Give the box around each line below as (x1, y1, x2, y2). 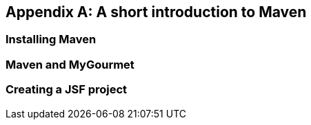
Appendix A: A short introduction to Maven (6, 3, 307, 21)
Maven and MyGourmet (6, 57, 134, 71)
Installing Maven (6, 32, 97, 47)
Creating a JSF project (6, 82, 128, 97)
